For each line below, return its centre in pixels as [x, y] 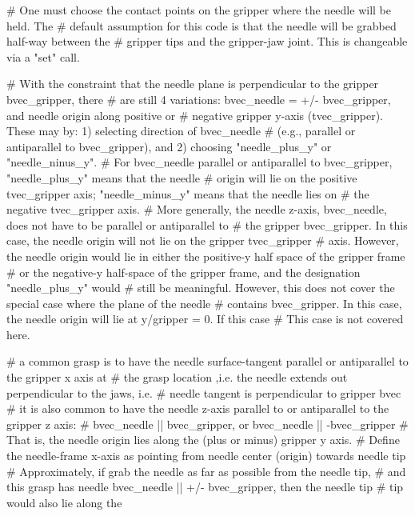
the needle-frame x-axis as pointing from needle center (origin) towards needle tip [206, 456]
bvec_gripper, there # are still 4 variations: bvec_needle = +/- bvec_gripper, [199, 99]
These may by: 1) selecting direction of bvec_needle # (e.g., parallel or [181, 131]
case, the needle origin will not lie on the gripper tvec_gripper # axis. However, [203, 240]
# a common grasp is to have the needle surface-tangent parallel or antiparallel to [207, 361]
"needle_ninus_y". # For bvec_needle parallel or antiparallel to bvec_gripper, [200, 162]
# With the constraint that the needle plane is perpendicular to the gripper [193, 84]
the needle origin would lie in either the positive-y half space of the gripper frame [206, 256]
